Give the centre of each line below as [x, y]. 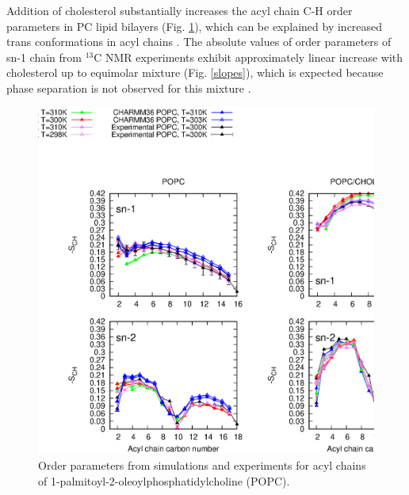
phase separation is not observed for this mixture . [129, 88]
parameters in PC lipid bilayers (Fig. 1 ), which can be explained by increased [195, 26]
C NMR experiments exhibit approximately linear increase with [248, 57]
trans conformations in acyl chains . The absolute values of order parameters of [199, 42]
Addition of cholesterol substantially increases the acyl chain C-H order [180, 10]
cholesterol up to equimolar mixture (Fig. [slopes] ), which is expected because [195, 72]
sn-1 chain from [44, 57]
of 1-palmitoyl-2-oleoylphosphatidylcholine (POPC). [164, 480]
